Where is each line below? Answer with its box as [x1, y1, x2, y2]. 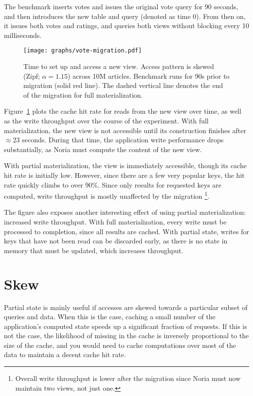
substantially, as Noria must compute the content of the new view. [4, 144, 202, 154]
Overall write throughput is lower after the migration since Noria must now [15, 373, 241, 383]
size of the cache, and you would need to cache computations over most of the [4, 340, 236, 350]
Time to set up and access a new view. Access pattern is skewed [23, 61, 214, 71]
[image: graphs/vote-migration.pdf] [23, 47, 142, 54]
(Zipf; [23, 70, 40, 81]
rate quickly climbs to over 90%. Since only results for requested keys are [4, 179, 222, 189]
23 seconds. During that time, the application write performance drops [13, 135, 224, 145]
